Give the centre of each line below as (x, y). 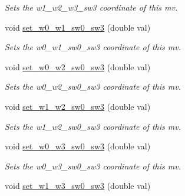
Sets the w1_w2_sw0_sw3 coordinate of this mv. (93, 126)
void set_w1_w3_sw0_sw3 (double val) (78, 186)
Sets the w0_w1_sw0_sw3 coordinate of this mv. (93, 47)
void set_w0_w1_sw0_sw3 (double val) (78, 27)
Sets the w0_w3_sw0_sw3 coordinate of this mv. (93, 166)
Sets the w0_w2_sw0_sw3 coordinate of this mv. (93, 86)
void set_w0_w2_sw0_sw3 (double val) (78, 66)
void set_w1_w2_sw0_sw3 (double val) (78, 106)
